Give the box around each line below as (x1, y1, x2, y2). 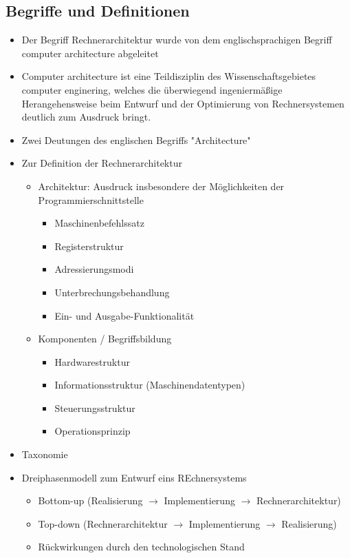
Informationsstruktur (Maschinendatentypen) (54, 378, 245, 392)
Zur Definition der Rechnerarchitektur (21, 156, 182, 170)
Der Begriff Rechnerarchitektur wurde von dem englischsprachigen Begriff (21, 32, 332, 47)
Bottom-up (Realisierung (38, 493, 143, 508)
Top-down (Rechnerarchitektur (38, 516, 168, 530)
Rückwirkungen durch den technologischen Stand (38, 539, 245, 554)
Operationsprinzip (54, 424, 131, 438)
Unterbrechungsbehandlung (54, 285, 170, 299)
